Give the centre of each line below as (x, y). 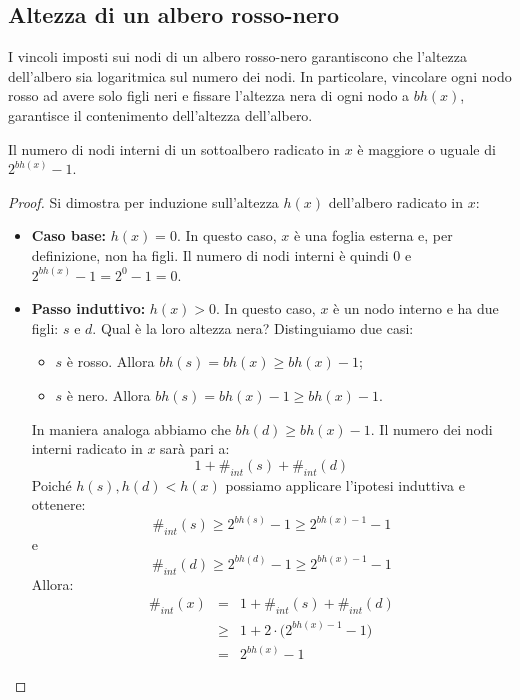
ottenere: (58, 504)
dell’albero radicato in (396, 201)
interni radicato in (87, 448)
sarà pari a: (195, 448)
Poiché (51, 484)
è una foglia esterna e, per (373, 235)
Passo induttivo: (88, 308)
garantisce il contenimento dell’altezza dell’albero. (160, 114)
